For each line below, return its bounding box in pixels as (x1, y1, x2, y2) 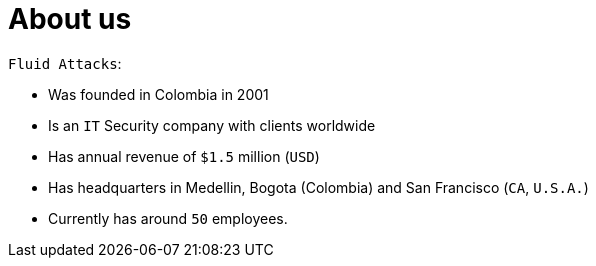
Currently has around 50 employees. (48, 209, 288, 227)
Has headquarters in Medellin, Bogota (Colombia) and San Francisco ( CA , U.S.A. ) (48, 178, 589, 196)
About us (8, 2, 132, 36)
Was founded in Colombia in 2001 (48, 85, 269, 103)
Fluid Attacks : (8, 54, 122, 72)
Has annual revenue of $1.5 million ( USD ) (48, 147, 320, 165)
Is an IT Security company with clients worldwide (48, 116, 376, 134)
